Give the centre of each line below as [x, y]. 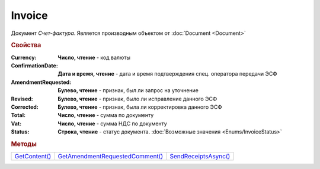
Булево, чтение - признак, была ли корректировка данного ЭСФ [140, 107]
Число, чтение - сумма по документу [106, 115]
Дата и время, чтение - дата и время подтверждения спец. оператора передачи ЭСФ [168, 74]
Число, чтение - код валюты [94, 57]
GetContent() [33, 157]
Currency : [24, 57]
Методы [24, 144]
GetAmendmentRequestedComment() [110, 157]
